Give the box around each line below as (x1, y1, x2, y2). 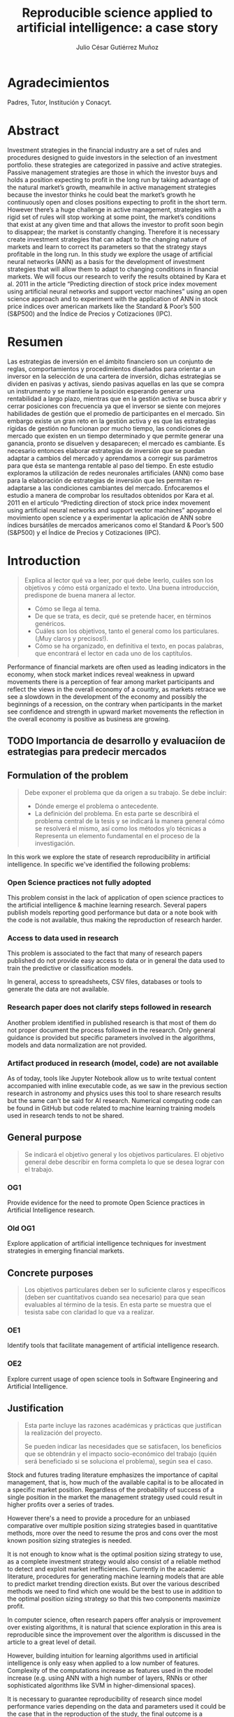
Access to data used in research (7, 933, 119, 943)
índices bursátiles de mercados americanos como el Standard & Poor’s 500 (7, 520, 224, 529)
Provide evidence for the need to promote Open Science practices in (7, 1199, 205, 1207)
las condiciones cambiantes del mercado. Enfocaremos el (43, 483, 210, 492)
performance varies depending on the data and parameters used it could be (7, 1702, 226, 1710)
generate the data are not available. (7, 985, 110, 994)
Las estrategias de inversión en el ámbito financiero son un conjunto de (7, 357, 213, 366)
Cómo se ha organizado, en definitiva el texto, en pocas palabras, (34, 641, 224, 650)
